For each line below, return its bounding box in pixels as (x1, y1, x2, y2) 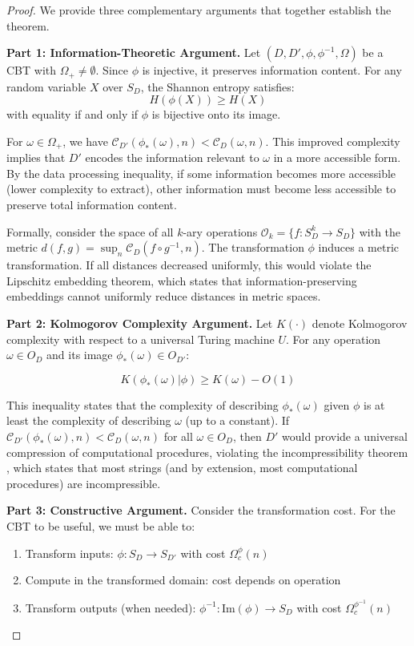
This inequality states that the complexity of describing (6, 396, 279, 413)
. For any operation (285, 330, 381, 347)
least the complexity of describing (6, 412, 171, 429)
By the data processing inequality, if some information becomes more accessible (6, 164, 396, 181)
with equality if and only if (6, 106, 139, 123)
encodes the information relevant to (85, 149, 259, 166)
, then (232, 428, 262, 444)
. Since (95, 62, 129, 79)
